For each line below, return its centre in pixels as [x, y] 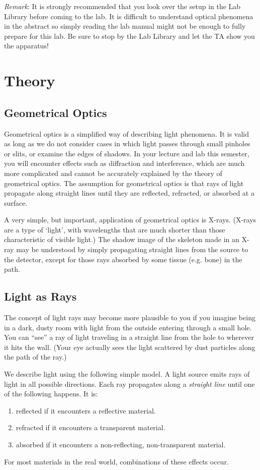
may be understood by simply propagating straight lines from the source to [132, 249]
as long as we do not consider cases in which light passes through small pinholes [127, 143]
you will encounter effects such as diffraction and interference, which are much [124, 163]
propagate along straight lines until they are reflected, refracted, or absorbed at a [129, 193]
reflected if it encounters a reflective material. [86, 410]
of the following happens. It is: [51, 394]
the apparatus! [26, 46]
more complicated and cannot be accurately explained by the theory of [113, 173]
